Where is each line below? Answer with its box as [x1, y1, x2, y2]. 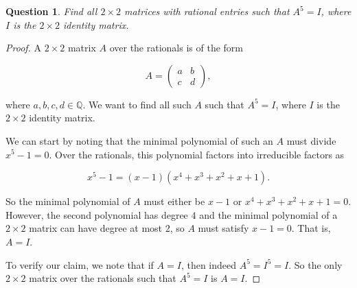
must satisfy [198, 221, 249, 235]
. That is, [291, 221, 331, 235]
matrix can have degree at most [29, 221, 163, 235]
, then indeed [181, 257, 237, 272]
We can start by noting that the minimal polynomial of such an [5, 133, 273, 147]
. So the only [288, 257, 343, 272]
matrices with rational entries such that [124, 4, 290, 18]
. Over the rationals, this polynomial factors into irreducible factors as [49, 147, 345, 161]
